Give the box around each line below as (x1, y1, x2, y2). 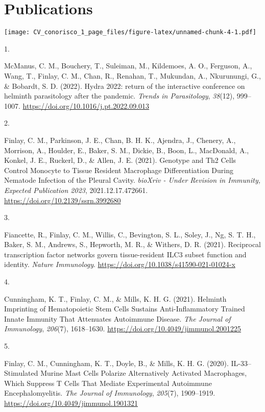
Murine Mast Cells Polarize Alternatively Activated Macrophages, (40, 368, 247, 378)
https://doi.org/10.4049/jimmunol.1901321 (4, 398, 138, 408)
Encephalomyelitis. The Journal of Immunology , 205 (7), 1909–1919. (4, 387, 215, 398)
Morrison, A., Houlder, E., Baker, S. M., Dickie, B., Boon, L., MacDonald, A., (4, 144, 249, 155)
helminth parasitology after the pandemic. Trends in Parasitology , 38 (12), (4, 90, 235, 101)
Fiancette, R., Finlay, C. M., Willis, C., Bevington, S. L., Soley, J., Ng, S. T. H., (4, 229, 256, 239)
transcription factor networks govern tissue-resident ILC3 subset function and (4, 249, 247, 259)
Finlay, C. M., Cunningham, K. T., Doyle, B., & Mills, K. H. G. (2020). (4, 357, 229, 368)
